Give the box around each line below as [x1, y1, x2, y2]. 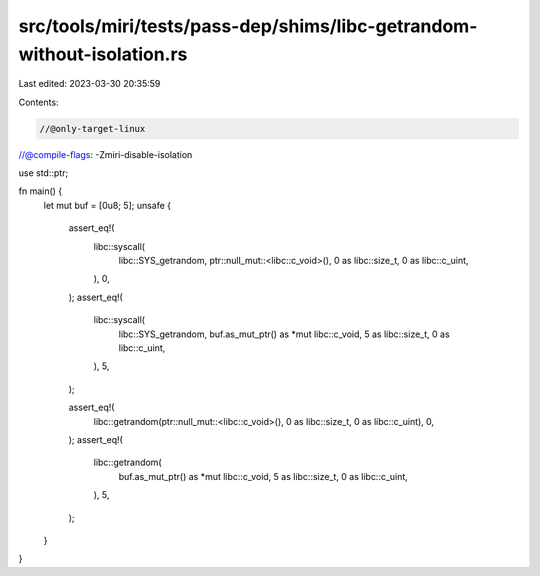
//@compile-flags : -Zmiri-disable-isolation [18, 148, 193, 160]
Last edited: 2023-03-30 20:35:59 [18, 78, 161, 90]
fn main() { [18, 185, 63, 197]
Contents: [18, 96, 59, 108]
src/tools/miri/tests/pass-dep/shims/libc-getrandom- [18, 15, 478, 37]
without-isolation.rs [18, 43, 188, 65]
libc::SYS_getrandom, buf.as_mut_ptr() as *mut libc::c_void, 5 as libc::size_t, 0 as [118, 328, 450, 340]
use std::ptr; [18, 167, 69, 179]
